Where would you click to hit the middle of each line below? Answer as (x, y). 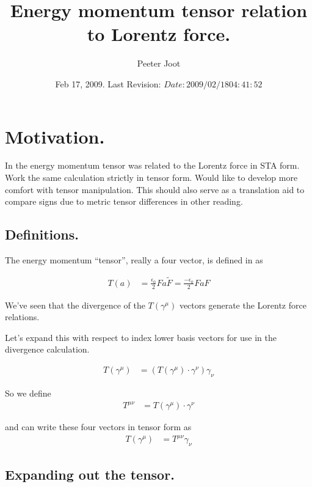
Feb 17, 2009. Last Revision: (108, 83)
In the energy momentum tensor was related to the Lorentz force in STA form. (152, 165)
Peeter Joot (159, 63)
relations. (22, 317)
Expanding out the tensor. (90, 474)
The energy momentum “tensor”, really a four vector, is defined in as (134, 260)
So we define (28, 393)
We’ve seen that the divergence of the (75, 305)
